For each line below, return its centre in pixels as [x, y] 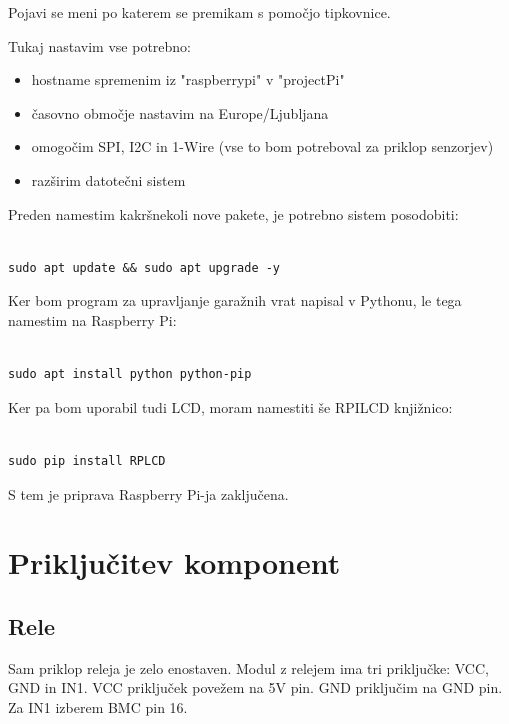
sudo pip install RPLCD [87, 460]
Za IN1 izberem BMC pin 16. [98, 706]
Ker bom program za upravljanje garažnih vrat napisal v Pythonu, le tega [235, 300]
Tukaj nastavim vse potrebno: [99, 45]
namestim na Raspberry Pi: [92, 319]
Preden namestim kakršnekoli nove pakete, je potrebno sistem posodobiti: [233, 213]
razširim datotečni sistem [108, 179]
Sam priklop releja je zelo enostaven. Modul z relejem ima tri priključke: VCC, [248, 667]
